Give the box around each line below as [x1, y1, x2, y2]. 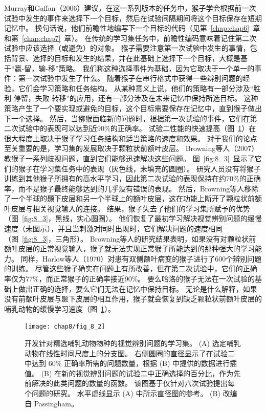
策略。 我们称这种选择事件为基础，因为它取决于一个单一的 [58, 62, 255, 73]
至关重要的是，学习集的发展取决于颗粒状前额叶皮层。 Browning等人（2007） [4, 143, 259, 154]
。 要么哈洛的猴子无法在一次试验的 [138, 273, 255, 284]
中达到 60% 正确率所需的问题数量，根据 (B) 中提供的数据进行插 [25, 358, 237, 368]
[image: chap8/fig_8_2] [25, 323, 105, 331]
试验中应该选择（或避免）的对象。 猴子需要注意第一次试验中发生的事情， [4, 42, 250, 53]
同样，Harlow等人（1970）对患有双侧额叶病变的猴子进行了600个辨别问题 [20, 253, 262, 264]
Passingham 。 [34, 398, 78, 408]
